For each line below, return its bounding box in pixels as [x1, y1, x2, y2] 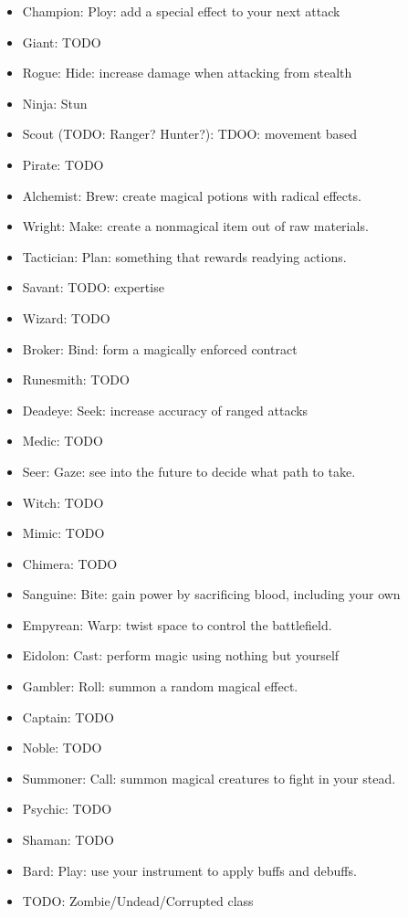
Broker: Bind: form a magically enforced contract [22, 339, 298, 358]
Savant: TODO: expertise [22, 278, 164, 297]
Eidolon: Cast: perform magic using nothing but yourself [22, 646, 340, 665]
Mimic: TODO [22, 523, 105, 543]
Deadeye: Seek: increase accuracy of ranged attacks [22, 400, 309, 419]
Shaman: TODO [22, 830, 114, 849]
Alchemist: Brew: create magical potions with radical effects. [22, 185, 361, 205]
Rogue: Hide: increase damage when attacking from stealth [22, 63, 352, 82]
